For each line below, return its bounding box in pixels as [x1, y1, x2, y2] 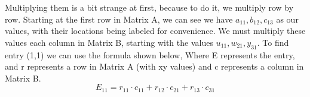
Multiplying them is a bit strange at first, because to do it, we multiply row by [5, 1, 294, 13]
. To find [257, 36, 289, 48]
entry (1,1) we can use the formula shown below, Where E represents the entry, [5, 48, 295, 61]
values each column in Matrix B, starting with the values [5, 36, 213, 48]
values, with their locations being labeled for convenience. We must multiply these [5, 24, 306, 37]
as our [276, 12, 299, 25]
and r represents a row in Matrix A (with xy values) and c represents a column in [5, 60, 304, 73]
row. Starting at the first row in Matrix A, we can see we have [5, 12, 233, 25]
